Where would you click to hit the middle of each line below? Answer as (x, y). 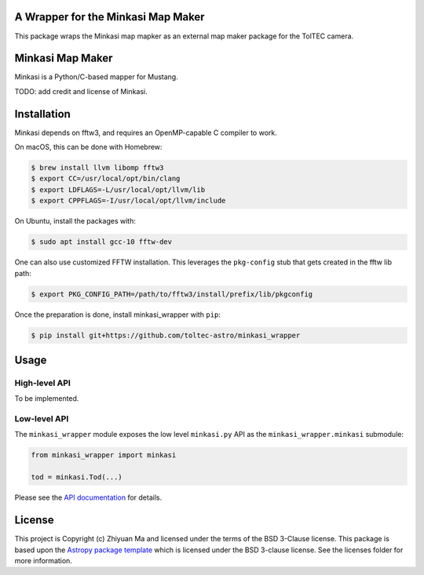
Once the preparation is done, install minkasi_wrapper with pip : (118, 315)
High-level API (42, 383)
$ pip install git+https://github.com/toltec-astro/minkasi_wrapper (166, 335)
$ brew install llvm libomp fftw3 (97, 168)
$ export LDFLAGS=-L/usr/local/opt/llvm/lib (118, 189)
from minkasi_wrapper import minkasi (104, 455)
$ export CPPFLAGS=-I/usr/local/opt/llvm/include (128, 201)
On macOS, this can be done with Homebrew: (88, 147)
